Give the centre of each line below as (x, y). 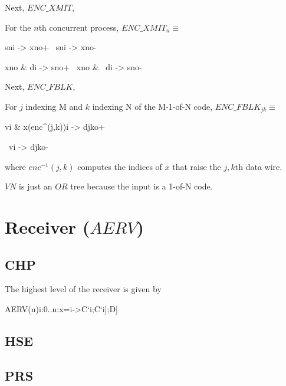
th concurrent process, (79, 27)
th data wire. (259, 166)
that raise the (197, 166)
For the (18, 27)
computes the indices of (120, 166)
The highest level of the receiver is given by (83, 289)
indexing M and (54, 106)
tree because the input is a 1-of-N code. (142, 186)
